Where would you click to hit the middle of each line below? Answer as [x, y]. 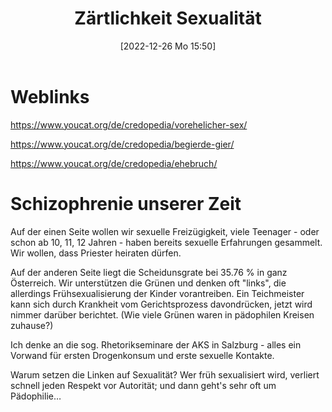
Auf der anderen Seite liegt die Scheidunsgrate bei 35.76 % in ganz [149, 272]
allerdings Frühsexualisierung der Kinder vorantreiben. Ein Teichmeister [157, 293]
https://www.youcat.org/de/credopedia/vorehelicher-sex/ [129, 124]
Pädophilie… [36, 396]
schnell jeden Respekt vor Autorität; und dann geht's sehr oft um [143, 385]
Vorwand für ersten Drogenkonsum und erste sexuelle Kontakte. [142, 355]
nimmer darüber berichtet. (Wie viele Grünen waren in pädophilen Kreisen [162, 314]
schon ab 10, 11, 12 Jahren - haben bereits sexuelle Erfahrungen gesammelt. [166, 242]
